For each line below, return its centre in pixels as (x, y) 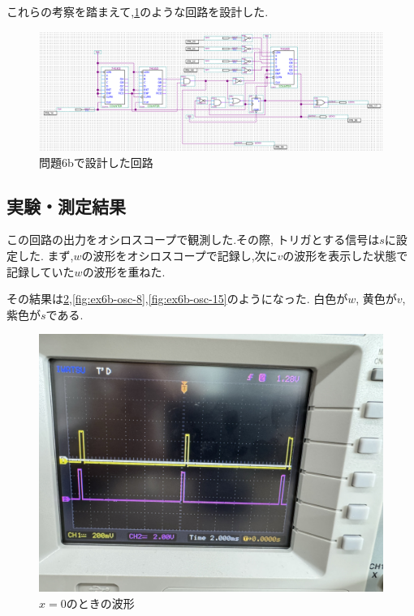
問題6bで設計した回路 (96, 162)
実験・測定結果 (66, 205)
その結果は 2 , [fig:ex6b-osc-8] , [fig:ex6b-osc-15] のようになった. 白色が (177, 299)
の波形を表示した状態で (345, 255)
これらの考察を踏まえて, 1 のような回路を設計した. (138, 11)
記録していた (41, 271)
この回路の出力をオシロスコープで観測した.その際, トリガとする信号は (193, 240)
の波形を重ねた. (124, 271)
